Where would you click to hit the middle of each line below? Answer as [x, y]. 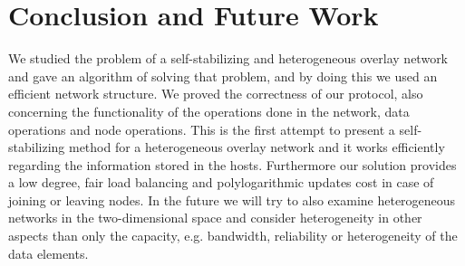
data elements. [48, 253]
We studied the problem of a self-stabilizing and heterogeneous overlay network [228, 58]
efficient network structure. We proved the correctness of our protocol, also [216, 94]
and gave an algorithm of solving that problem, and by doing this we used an [223, 76]
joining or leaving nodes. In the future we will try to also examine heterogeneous [232, 199]
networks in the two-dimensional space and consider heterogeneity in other [215, 218]
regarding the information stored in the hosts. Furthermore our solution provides [232, 164]
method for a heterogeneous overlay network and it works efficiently [257, 147]
